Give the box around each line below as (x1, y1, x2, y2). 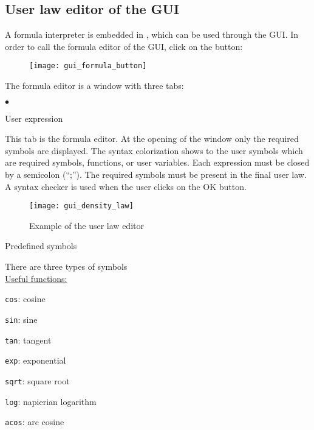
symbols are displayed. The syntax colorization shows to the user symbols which (5, 144, 303, 157)
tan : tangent (5, 333, 52, 346)
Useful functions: (5, 272, 67, 284)
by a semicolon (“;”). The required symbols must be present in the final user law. (5, 168, 307, 181)
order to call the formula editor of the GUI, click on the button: (5, 40, 243, 52)
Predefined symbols (5, 239, 77, 252)
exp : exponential (5, 354, 66, 367)
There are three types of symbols (5, 260, 128, 273)
